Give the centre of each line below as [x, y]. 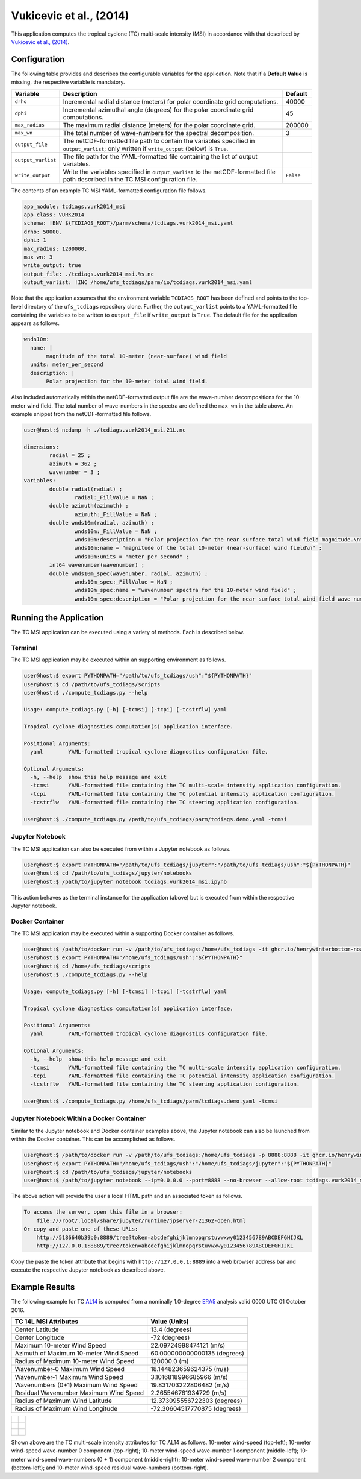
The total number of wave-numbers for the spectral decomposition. [159, 133]
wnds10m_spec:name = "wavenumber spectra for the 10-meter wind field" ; [186, 590]
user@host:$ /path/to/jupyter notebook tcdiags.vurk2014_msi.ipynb [125, 881]
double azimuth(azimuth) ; [89, 506]
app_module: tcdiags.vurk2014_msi [75, 206]
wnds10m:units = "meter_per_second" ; [131, 557]
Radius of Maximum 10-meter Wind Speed [75, 1361]
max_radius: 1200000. [56, 248]
